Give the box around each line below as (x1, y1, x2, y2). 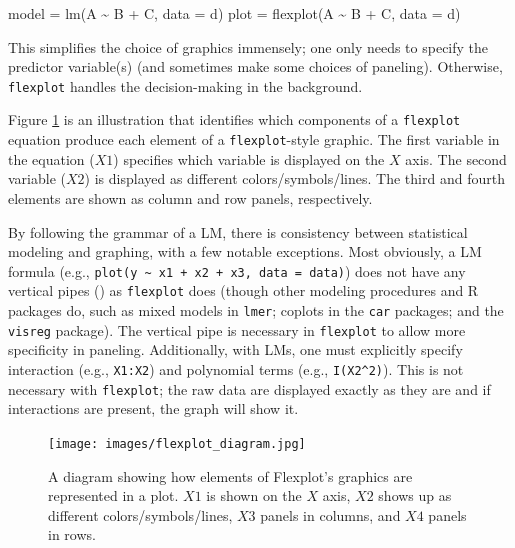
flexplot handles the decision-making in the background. (8, 75, 363, 96)
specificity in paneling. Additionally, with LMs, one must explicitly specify (8, 339, 463, 360)
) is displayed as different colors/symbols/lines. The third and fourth (84, 168, 505, 189)
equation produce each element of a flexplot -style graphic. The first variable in (8, 129, 500, 150)
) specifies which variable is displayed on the (113, 148, 385, 169)
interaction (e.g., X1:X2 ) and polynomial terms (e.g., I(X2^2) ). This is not (8, 358, 464, 379)
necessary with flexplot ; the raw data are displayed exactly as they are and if (8, 378, 491, 399)
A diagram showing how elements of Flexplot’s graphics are (48, 465, 413, 486)
